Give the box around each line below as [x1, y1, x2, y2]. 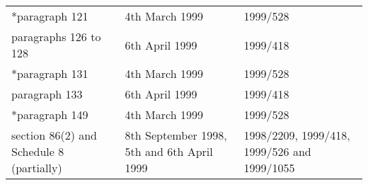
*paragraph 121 [11, 8, 88, 24]
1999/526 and [243, 143, 311, 159]
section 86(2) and [11, 127, 97, 143]
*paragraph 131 [11, 65, 88, 82]
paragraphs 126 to [11, 28, 101, 45]
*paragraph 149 [11, 106, 88, 123]
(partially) [11, 159, 62, 176]
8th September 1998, [125, 127, 227, 143]
